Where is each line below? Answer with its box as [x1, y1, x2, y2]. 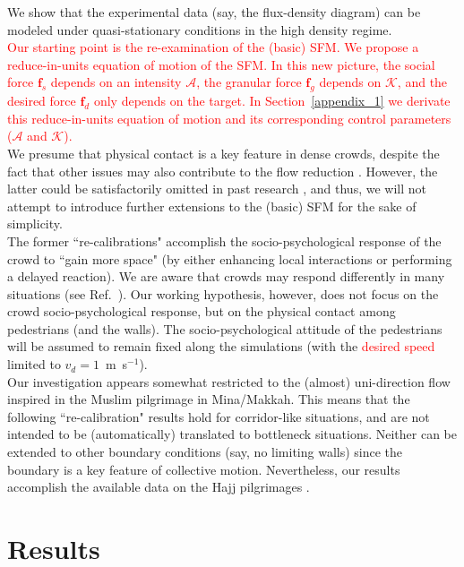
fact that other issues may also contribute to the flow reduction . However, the [7, 161, 438, 180]
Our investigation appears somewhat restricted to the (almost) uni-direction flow [7, 372, 451, 391]
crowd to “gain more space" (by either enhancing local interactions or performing [7, 249, 452, 268]
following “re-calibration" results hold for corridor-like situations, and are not [7, 407, 430, 425]
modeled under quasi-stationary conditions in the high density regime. [7, 20, 392, 39]
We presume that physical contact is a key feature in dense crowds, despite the [7, 143, 440, 162]
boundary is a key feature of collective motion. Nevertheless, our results [7, 460, 400, 478]
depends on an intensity [50, 73, 182, 91]
